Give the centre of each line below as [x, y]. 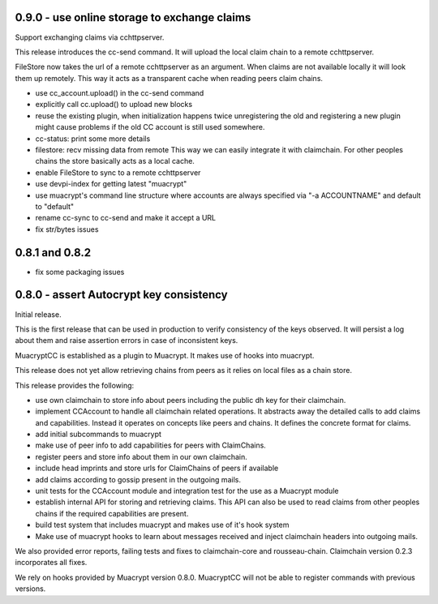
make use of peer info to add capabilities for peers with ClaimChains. [151, 445]
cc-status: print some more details [93, 139]
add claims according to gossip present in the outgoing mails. [138, 479]
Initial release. [38, 314]
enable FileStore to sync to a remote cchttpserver [118, 172]
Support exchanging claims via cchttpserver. [90, 37]
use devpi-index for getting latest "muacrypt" [111, 184]
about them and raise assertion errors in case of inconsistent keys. [127, 341]
